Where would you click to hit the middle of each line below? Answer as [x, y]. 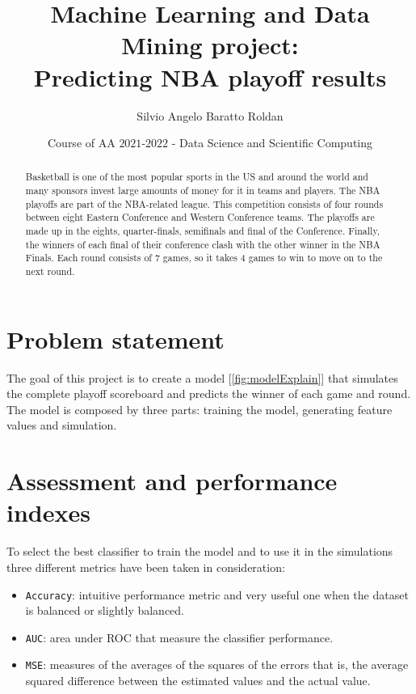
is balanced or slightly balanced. [105, 610]
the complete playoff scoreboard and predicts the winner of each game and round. [209, 394]
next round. [50, 271]
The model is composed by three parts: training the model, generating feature [200, 409]
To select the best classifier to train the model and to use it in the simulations [200, 551]
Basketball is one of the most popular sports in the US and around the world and [197, 177]
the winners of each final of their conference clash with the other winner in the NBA [203, 244]
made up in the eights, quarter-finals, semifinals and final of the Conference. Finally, [203, 231]
